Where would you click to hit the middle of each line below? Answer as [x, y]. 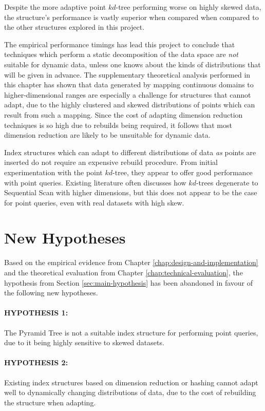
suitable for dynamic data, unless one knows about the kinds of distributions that [132, 64]
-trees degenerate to [227, 182]
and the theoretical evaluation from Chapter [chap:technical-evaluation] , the [124, 272]
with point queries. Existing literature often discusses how [95, 182]
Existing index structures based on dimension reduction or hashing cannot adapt [131, 382]
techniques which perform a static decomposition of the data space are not [121, 54]
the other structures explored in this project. [74, 27]
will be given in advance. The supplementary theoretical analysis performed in [127, 74]
